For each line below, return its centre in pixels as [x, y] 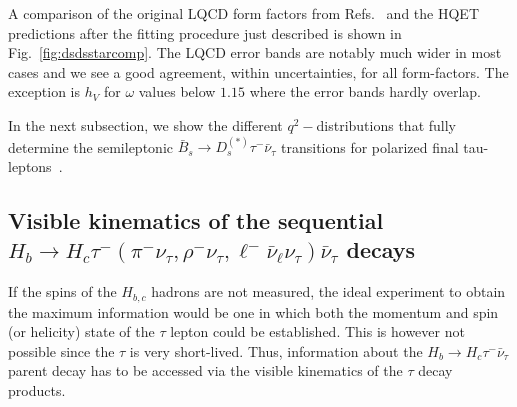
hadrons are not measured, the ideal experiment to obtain [328, 291]
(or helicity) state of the [81, 331]
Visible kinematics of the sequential [196, 219]
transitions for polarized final [370, 146]
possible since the [61, 350]
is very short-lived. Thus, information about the [276, 350]
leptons [30, 165]
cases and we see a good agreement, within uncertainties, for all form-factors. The [258, 71]
